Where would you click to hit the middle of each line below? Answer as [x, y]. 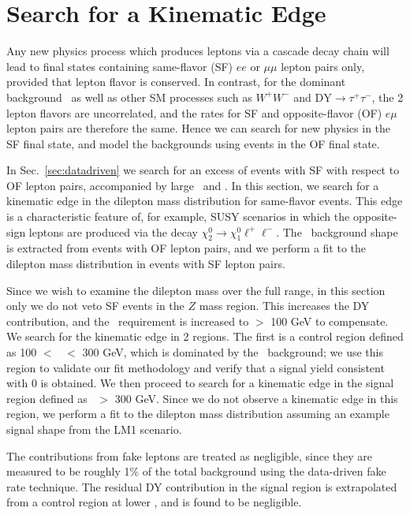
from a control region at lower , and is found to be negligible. [154, 502]
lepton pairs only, [323, 66]
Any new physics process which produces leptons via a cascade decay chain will [198, 51]
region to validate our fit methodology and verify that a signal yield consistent [196, 367]
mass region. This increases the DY [284, 306]
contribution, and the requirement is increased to [128, 321]
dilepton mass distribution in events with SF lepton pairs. [146, 264]
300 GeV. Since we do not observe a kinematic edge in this [256, 398]
